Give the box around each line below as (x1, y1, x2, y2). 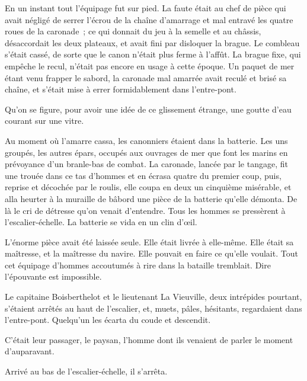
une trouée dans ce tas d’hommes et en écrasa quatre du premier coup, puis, (5, 169, 282, 181)
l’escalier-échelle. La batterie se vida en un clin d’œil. (5, 216, 197, 228)
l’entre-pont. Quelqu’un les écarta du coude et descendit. (5, 313, 211, 326)
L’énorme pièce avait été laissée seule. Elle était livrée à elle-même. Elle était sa (5, 235, 294, 248)
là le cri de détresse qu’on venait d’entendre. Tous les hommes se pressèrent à (5, 204, 286, 216)
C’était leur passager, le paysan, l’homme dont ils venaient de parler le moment (5, 333, 293, 345)
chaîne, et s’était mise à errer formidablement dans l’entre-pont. (5, 83, 236, 95)
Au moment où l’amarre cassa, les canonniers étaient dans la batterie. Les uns (5, 134, 288, 146)
